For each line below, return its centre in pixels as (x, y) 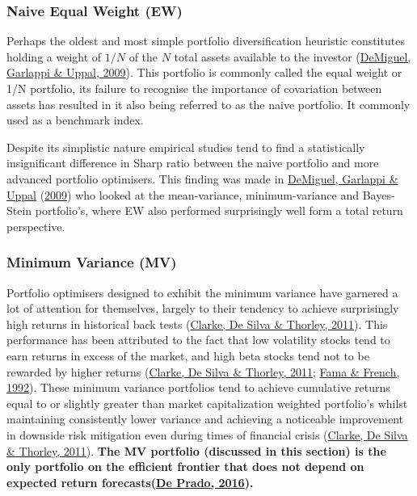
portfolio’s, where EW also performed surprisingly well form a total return (219, 210)
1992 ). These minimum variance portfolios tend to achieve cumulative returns (198, 387)
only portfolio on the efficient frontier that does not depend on (185, 467)
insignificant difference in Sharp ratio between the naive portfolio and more (193, 163)
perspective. (36, 226)
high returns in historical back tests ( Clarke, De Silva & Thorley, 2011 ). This (197, 324)
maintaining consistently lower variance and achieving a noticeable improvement (205, 419)
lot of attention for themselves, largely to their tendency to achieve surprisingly (203, 308)
